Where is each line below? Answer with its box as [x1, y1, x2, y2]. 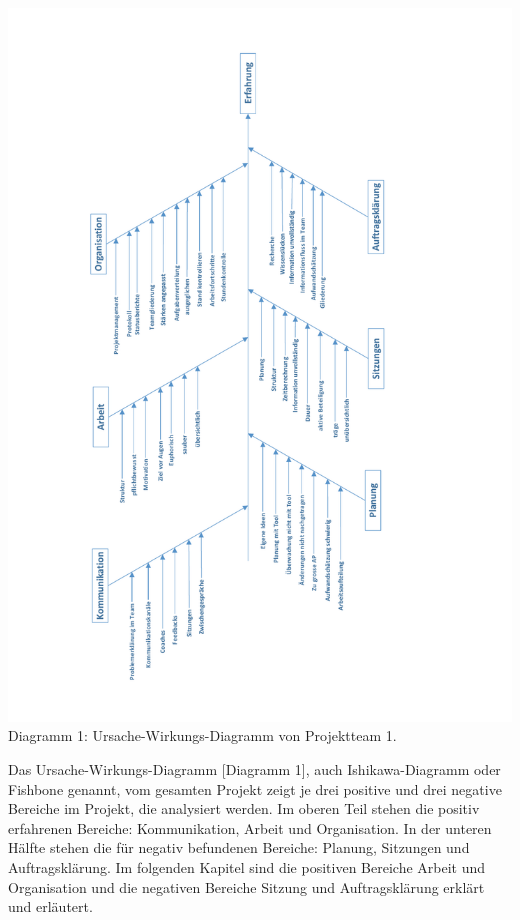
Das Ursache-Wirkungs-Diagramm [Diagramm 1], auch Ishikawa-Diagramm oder [8, 759, 501, 779]
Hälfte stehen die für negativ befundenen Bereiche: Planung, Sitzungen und [8, 837, 470, 858]
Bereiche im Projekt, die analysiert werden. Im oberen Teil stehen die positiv [8, 798, 480, 819]
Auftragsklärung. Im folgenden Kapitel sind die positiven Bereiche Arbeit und [8, 856, 486, 877]
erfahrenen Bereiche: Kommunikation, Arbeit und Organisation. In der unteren [8, 817, 492, 838]
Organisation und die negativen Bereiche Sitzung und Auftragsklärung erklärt [8, 876, 485, 897]
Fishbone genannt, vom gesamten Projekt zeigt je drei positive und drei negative [8, 778, 502, 799]
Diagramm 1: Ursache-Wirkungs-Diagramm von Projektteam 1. [8, 725, 397, 746]
